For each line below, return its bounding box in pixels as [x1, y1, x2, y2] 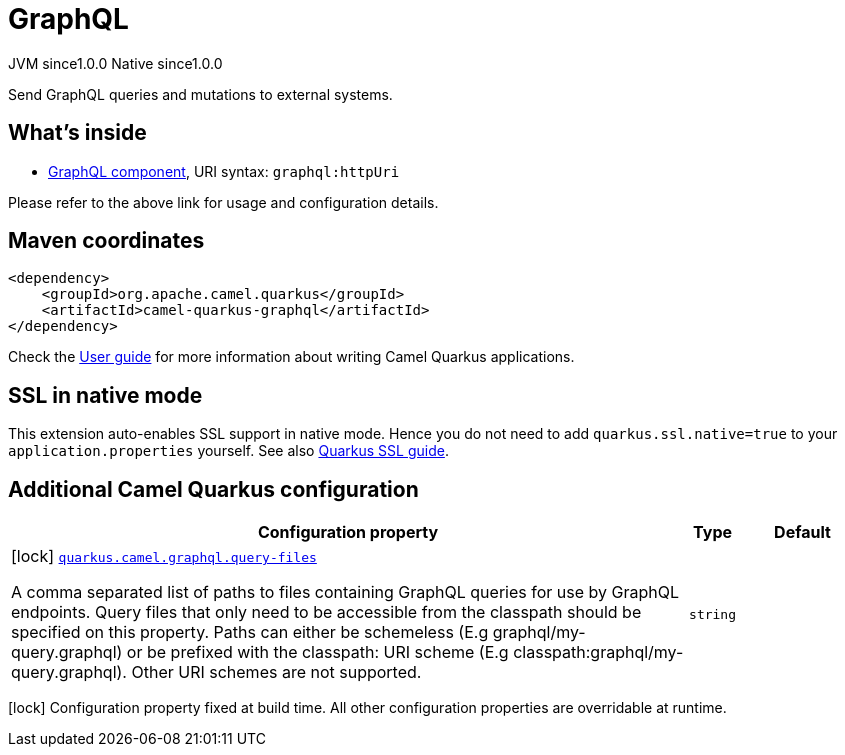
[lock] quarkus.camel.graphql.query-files [11, 546, 317, 567]
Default [774, 522, 831, 543]
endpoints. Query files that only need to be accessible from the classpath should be [11, 602, 642, 623]
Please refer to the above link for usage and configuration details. [8, 193, 439, 211]
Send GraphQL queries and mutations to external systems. [8, 85, 393, 103]
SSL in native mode [8, 382, 203, 408]
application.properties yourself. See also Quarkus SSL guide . [8, 442, 449, 460]
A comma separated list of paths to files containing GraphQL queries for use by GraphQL [11, 582, 679, 603]
